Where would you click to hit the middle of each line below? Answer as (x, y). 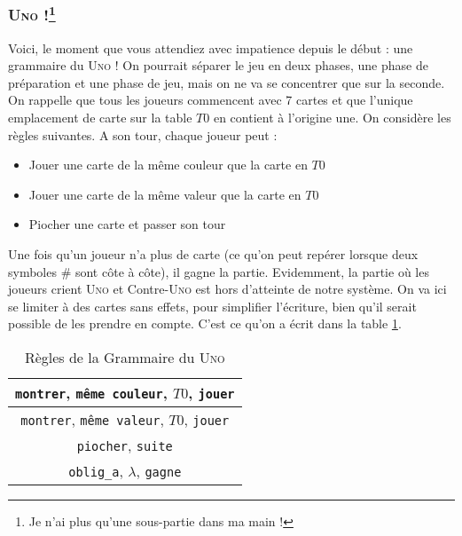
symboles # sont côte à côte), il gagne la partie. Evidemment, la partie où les (219, 271)
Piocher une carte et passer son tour (127, 224)
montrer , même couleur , (91, 392)
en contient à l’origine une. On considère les (332, 118)
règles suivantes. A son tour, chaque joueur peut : (143, 134)
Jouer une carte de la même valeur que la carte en (165, 194)
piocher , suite (125, 445)
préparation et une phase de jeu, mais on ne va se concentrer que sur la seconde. (227, 82)
